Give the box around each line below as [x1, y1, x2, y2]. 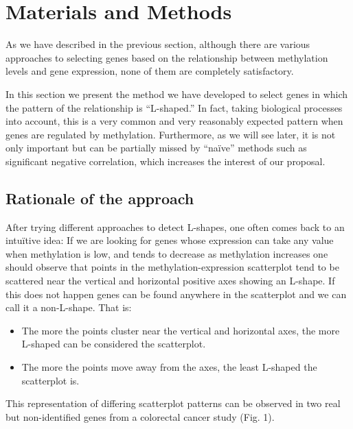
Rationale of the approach [5, 187, 194, 208]
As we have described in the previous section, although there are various [5, 37, 310, 51]
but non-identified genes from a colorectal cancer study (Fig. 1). [5, 409, 275, 424]
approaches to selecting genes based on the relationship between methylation [5, 50, 328, 64]
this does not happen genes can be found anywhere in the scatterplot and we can [5, 286, 347, 301]
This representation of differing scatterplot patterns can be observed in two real [5, 396, 341, 410]
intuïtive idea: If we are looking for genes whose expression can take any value [5, 233, 334, 247]
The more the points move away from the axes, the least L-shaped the [21, 360, 317, 374]
